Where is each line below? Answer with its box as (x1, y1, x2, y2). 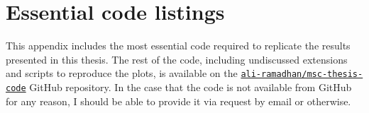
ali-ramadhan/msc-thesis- (241, 69, 363, 80)
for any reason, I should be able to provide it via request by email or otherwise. (6, 93, 351, 108)
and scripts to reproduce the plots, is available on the (6, 66, 238, 81)
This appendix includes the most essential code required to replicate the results (6, 38, 351, 53)
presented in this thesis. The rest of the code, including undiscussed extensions (6, 52, 348, 66)
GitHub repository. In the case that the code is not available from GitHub (29, 79, 352, 94)
